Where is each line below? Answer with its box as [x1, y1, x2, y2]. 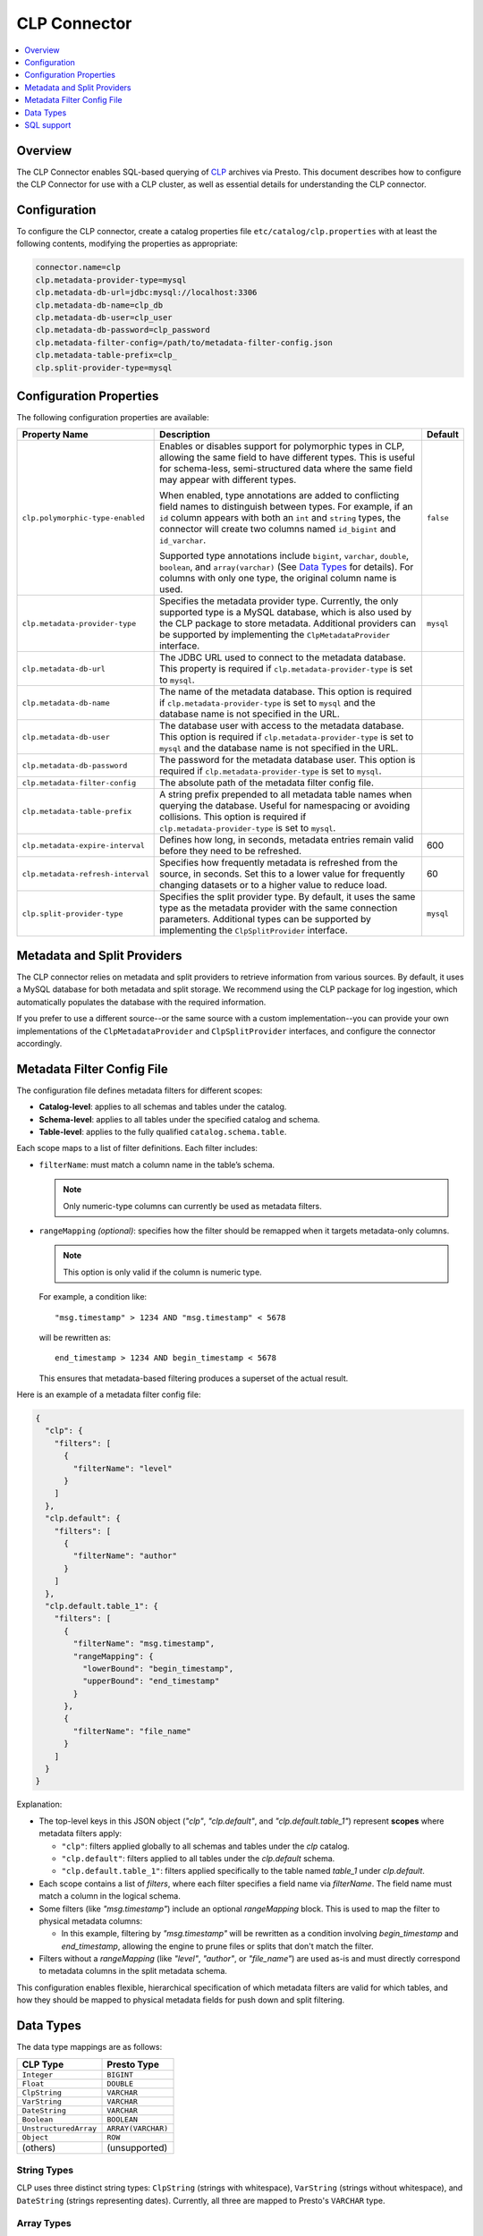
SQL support [24, 119, 72, 130]
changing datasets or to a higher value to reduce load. [159, 879, 388, 892]
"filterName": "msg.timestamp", [72, 1639, 215, 1649]
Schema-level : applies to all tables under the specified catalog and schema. [38, 1114, 321, 1124]
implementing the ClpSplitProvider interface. [159, 924, 348, 936]
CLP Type [21, 2058, 64, 2071]
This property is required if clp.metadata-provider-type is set [159, 663, 413, 675]
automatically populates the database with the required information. [16, 996, 267, 1007]
